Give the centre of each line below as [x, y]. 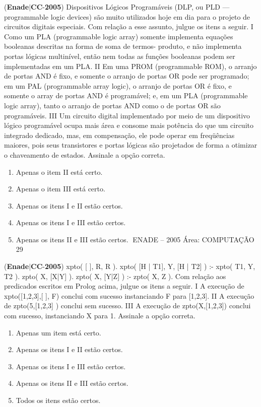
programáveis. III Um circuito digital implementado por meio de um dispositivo [127, 115]
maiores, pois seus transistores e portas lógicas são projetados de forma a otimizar [131, 145]
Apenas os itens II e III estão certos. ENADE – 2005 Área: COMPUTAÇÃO [135, 239]
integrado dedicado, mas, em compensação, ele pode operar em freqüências [119, 135]
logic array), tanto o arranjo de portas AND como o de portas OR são [112, 105]
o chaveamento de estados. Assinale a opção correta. [85, 154]
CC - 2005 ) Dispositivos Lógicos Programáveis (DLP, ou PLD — [130, 7]
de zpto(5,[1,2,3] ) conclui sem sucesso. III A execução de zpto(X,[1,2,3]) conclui [127, 306]
